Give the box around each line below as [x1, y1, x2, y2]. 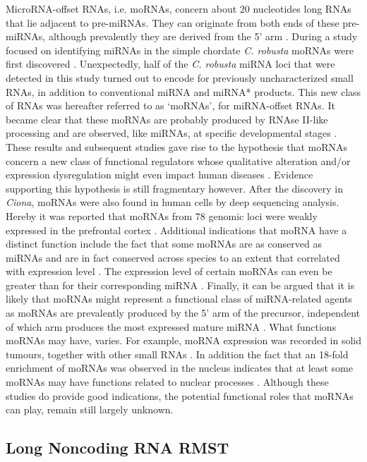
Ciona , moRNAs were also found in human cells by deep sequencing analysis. [6, 195, 339, 209]
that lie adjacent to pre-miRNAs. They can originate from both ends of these [6, 15, 339, 30]
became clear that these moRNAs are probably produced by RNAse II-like [6, 111, 328, 126]
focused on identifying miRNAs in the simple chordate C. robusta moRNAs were [6, 42, 354, 57]
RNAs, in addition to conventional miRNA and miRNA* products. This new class [6, 84, 361, 99]
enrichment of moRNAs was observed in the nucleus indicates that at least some [6, 360, 353, 375]
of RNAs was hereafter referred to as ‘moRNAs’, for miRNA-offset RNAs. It [6, 98, 335, 113]
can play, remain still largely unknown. [6, 402, 174, 417]
